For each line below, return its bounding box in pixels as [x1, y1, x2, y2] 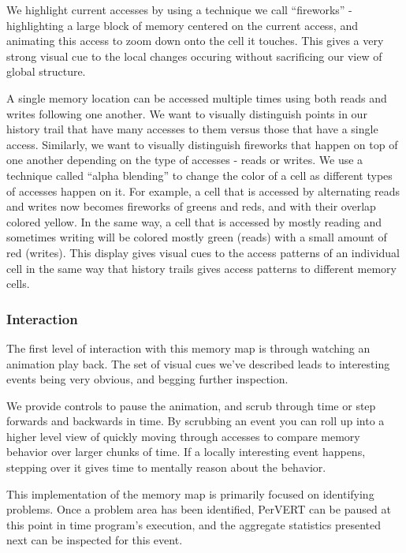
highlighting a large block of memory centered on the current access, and [6, 17, 358, 33]
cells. [6, 275, 30, 292]
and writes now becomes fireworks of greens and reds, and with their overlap [6, 198, 376, 215]
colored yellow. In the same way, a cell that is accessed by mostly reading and [6, 213, 382, 230]
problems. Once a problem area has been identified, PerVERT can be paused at [6, 501, 391, 518]
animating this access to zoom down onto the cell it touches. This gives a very [6, 32, 384, 49]
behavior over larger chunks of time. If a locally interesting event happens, [6, 443, 366, 460]
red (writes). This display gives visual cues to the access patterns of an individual [6, 244, 400, 260]
